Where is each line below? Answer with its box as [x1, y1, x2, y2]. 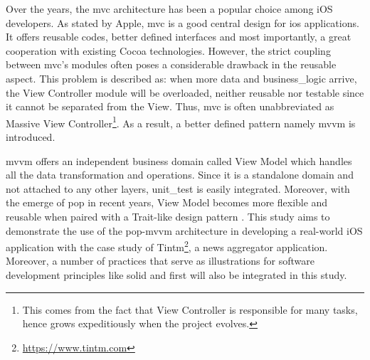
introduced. [6, 129, 55, 144]
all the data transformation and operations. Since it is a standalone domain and [6, 167, 354, 182]
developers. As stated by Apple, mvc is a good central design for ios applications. [6, 15, 359, 30]
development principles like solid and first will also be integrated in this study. [6, 268, 347, 282]
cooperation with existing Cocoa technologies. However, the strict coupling [6, 43, 331, 58]
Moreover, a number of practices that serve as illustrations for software [6, 253, 314, 268]
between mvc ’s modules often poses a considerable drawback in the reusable [6, 57, 337, 72]
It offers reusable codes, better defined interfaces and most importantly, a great [6, 29, 351, 44]
